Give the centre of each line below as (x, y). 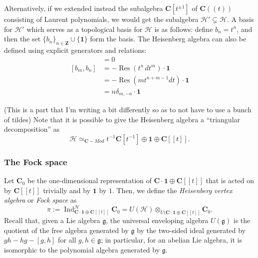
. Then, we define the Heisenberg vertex (172, 190)
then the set (22, 39)
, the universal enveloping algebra (157, 220)
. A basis (241, 19)
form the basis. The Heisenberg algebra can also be (168, 39)
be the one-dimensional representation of (90, 180)
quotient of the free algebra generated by (66, 230)
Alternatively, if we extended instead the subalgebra (84, 8)
